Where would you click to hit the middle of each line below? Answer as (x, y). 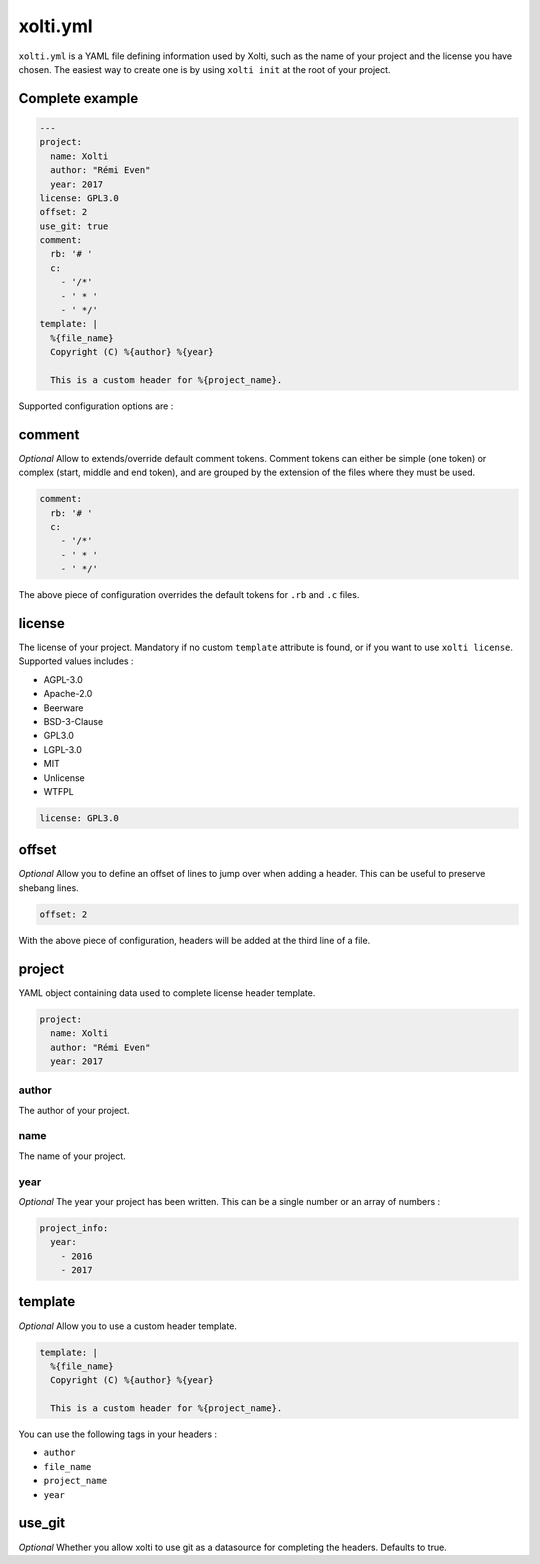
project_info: (74, 1228)
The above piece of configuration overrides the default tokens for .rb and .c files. (189, 595)
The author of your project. (74, 1110)
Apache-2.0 (68, 694)
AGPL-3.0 (63, 679)
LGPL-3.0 (62, 749)
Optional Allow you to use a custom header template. (127, 1326)
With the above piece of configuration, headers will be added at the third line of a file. (194, 940)
